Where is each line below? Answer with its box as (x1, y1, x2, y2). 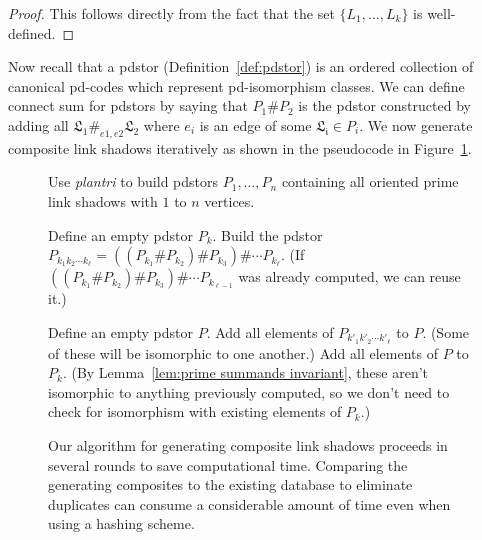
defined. (8, 22, 56, 43)
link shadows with (48, 190, 158, 211)
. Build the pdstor (212, 224, 323, 245)
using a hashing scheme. (48, 513, 195, 534)
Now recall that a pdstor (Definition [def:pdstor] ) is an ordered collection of (8, 56, 474, 77)
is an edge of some (199, 114, 312, 135)
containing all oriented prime (281, 171, 459, 192)
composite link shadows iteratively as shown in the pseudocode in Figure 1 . (8, 137, 472, 158)
